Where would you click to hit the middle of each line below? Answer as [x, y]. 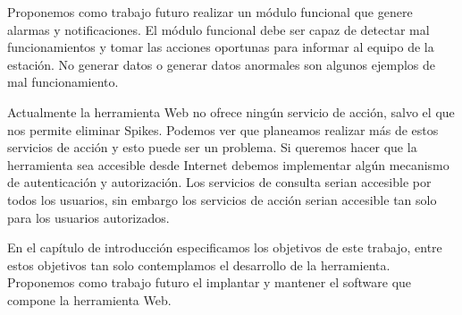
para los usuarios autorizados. [88, 217]
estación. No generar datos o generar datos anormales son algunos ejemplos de [222, 64]
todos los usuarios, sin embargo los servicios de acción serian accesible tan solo [222, 199]
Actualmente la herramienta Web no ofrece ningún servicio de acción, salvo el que [231, 111]
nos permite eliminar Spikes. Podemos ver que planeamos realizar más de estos [223, 129]
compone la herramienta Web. [89, 299]
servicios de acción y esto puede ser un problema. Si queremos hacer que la [212, 147]
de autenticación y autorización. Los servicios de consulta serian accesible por [219, 182]
